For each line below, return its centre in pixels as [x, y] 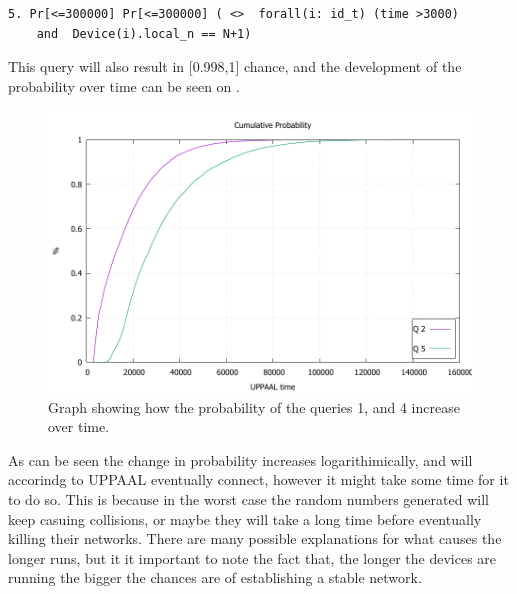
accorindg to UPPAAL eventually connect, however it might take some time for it [258, 479]
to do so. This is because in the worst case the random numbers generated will [248, 499]
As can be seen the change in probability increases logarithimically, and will [240, 459]
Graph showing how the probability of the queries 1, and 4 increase [254, 406]
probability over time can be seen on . [124, 85]
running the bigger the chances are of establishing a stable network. [215, 577]
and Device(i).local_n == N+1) [144, 33]
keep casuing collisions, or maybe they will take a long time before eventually [245, 518]
